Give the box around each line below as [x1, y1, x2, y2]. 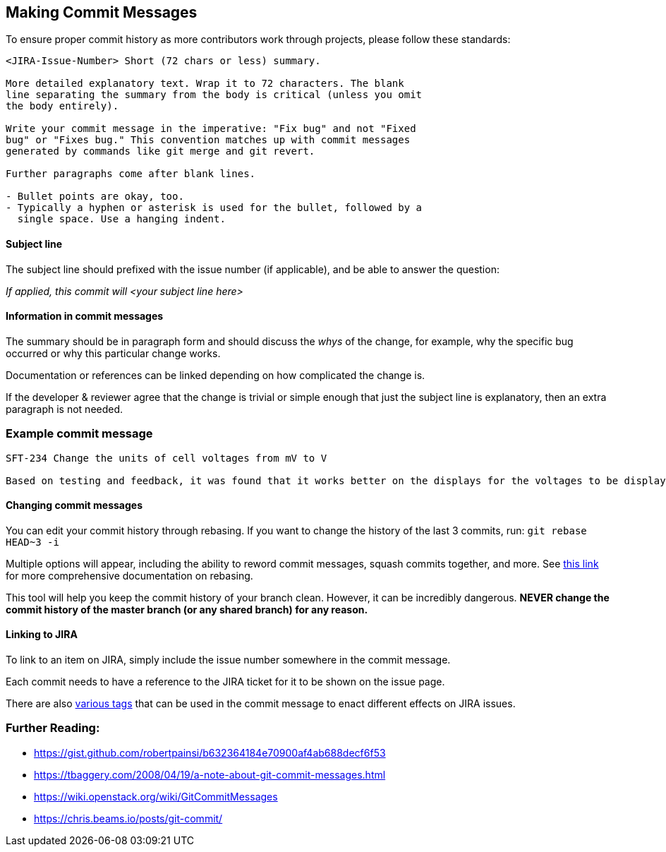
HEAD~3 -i [6, 536, 59, 548]
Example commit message [6, 426, 153, 441]
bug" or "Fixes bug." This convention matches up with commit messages [6, 134, 411, 146]
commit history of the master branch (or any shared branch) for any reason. [6, 603, 368, 616]
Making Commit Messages [6, 4, 198, 21]
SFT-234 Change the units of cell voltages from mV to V [6, 452, 327, 464]
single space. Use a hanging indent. [17, 213, 226, 225]
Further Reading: [6, 721, 100, 736]
